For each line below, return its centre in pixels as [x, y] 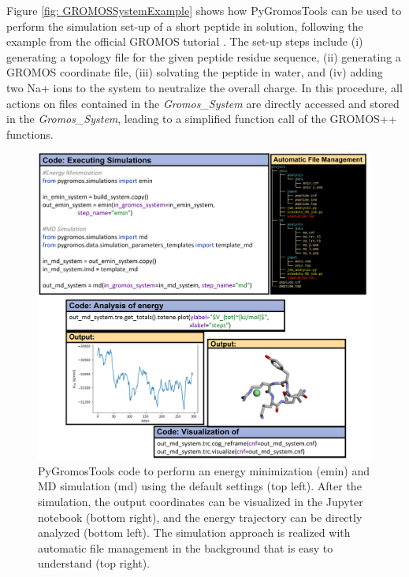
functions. [30, 134]
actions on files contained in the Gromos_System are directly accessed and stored [203, 103]
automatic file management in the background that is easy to [186, 547]
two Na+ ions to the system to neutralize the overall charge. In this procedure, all [204, 87]
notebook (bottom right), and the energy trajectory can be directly [200, 517]
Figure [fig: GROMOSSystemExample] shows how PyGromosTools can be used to [204, 10]
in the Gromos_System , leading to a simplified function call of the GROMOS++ [202, 119]
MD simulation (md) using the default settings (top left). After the [200, 486]
